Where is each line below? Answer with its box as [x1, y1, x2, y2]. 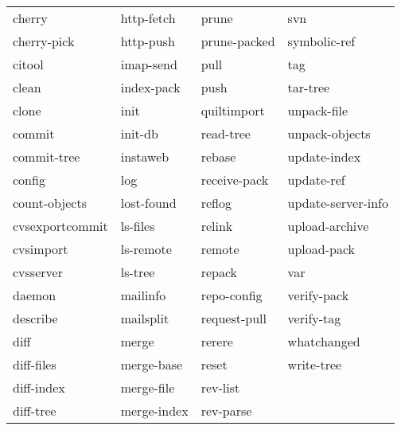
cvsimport [13, 240, 68, 258]
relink [200, 217, 233, 235]
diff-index [13, 378, 65, 397]
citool [13, 55, 44, 73]
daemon [13, 286, 56, 304]
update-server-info [287, 193, 388, 212]
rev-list [200, 378, 240, 397]
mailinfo [120, 286, 166, 304]
